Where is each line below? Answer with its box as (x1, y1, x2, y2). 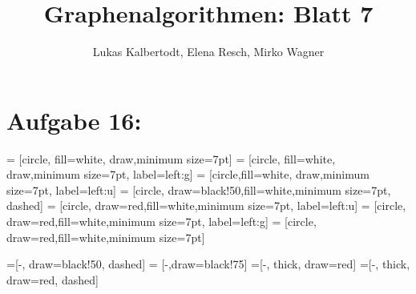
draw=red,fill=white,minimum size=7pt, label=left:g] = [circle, (6, 213, 317, 230)
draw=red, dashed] (6, 271, 99, 288)
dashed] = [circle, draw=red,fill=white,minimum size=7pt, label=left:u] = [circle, (6, 197, 406, 214)
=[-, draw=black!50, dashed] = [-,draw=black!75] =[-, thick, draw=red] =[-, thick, (6, 256, 410, 272)
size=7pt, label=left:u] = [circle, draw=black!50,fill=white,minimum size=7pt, (6, 181, 391, 198)
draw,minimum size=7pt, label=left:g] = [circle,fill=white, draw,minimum (6, 166, 370, 183)
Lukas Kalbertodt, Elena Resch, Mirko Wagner (92, 43, 325, 60)
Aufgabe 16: (6, 103, 142, 136)
